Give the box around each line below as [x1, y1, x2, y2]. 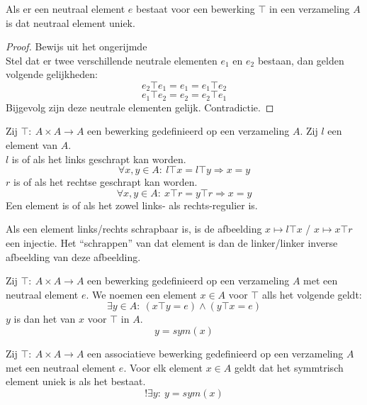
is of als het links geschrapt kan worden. [11, 151, 186, 166]
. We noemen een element [86, 287, 197, 301]
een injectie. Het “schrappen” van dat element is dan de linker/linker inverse [6, 235, 338, 250]
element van [6, 138, 58, 152]
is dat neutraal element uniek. [6, 15, 135, 30]
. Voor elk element [123, 360, 203, 375]
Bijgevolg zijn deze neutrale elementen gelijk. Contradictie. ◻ [6, 99, 274, 114]
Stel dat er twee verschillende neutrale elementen [6, 52, 218, 67]
